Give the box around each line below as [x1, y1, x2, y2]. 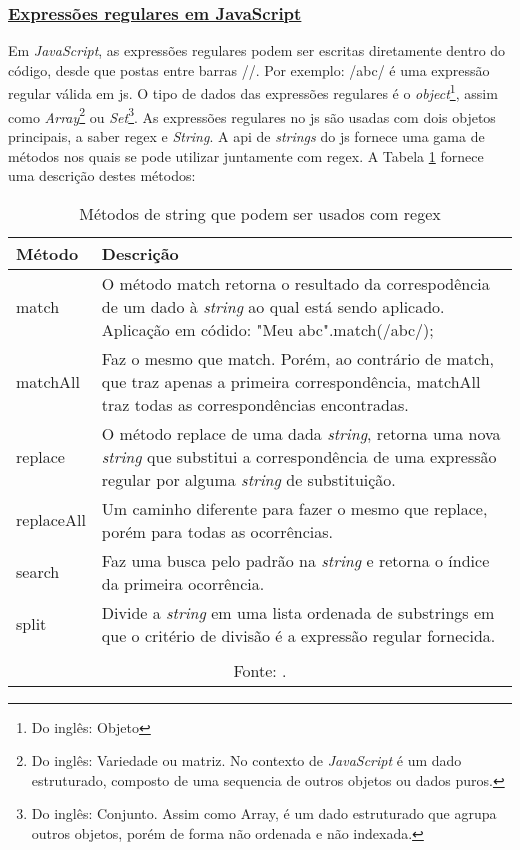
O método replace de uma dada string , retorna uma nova [101, 421, 501, 445]
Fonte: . [233, 658, 287, 682]
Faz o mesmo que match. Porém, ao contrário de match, [101, 346, 494, 370]
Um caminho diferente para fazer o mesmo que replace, [101, 496, 488, 520]
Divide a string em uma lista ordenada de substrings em [101, 600, 495, 624]
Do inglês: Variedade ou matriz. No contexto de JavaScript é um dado [31, 750, 462, 771]
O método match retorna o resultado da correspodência [101, 271, 490, 295]
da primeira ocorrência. [101, 571, 265, 595]
